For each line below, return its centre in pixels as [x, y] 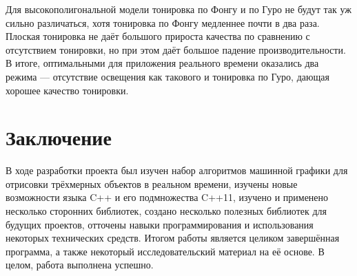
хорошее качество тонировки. [67, 90]
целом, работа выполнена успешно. [80, 265]
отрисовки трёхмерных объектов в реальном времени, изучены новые [152, 183]
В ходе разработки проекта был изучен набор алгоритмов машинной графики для [177, 170]
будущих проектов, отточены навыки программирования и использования [160, 224]
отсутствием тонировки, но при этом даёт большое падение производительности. [176, 49]
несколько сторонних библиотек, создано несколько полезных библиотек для [166, 211]
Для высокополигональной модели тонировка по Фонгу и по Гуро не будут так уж [178, 9]
